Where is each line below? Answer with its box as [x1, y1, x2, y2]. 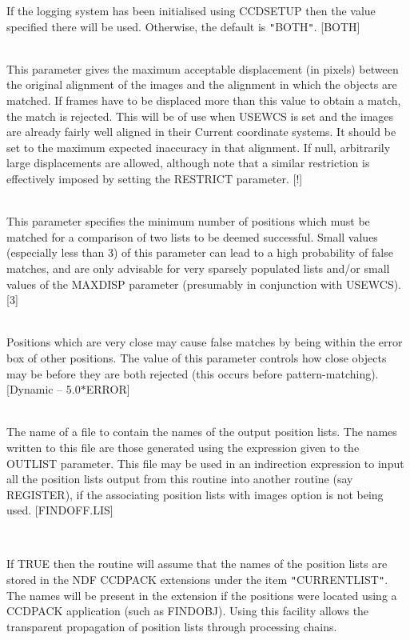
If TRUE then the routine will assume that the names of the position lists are [6, 555, 388, 572]
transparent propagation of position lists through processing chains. [6, 618, 337, 634]
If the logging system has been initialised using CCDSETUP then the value [6, 2, 376, 18]
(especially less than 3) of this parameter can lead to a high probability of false [6, 244, 393, 261]
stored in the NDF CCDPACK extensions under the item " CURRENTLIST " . [6, 571, 388, 588]
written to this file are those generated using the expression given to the [6, 438, 360, 455]
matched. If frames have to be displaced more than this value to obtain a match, [6, 92, 401, 109]
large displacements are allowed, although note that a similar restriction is [6, 154, 370, 171]
